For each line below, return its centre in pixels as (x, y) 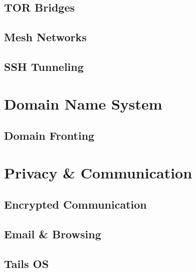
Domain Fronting (49, 135)
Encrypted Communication (75, 204)
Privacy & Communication (98, 172)
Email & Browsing (53, 234)
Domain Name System (83, 103)
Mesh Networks (45, 37)
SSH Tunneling (44, 66)
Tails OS (27, 263)
